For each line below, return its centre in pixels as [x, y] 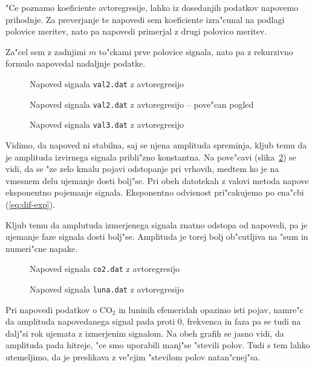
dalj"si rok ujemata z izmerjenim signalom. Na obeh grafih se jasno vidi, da [145, 333]
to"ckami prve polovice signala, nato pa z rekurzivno [196, 51]
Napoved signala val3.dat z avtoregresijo [107, 124]
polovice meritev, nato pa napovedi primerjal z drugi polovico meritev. [136, 31]
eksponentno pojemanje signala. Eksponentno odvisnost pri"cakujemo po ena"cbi [155, 192]
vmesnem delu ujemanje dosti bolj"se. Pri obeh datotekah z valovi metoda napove [157, 180]
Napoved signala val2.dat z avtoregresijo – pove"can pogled [142, 104]
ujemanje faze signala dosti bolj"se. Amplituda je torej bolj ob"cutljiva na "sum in [157, 236]
